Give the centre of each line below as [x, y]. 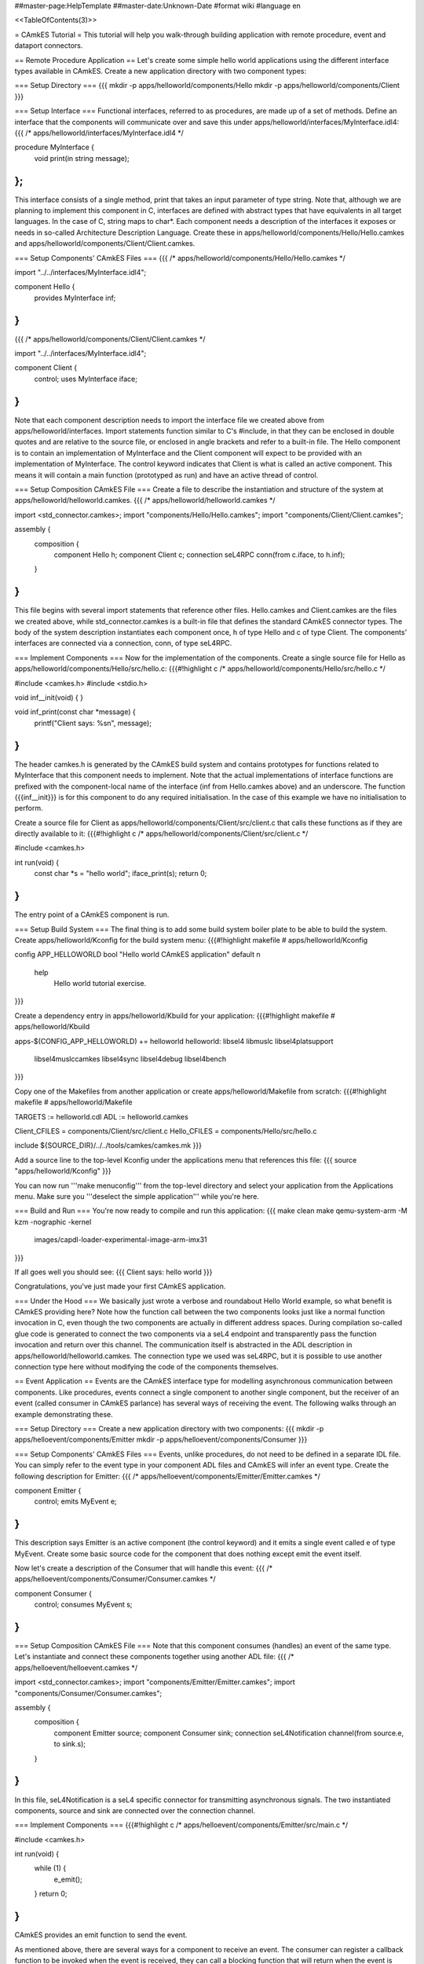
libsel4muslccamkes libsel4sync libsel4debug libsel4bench [130, 1059]
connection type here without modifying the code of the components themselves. [146, 1367]
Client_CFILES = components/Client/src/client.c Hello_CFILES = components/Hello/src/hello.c [166, 1131]
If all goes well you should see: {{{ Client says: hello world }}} [113, 1272]
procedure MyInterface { [54, 147]
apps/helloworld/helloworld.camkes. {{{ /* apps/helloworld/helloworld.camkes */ [145, 500]
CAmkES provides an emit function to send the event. [101, 1935]
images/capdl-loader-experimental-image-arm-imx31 [121, 1240]
